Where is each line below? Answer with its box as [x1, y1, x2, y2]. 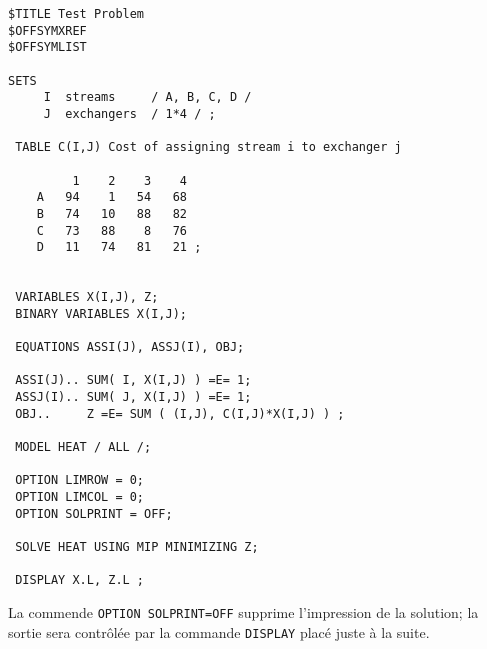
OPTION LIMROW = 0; [15, 473, 145, 488]
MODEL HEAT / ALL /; [15, 440, 152, 455]
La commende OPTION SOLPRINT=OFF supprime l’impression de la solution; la [8, 601, 479, 622]
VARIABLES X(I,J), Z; [15, 290, 159, 305]
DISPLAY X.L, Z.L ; [15, 573, 145, 588]
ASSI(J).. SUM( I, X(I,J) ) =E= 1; [15, 373, 252, 388]
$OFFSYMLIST [8, 40, 87, 55]
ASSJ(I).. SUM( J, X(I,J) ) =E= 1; [15, 390, 252, 405]
